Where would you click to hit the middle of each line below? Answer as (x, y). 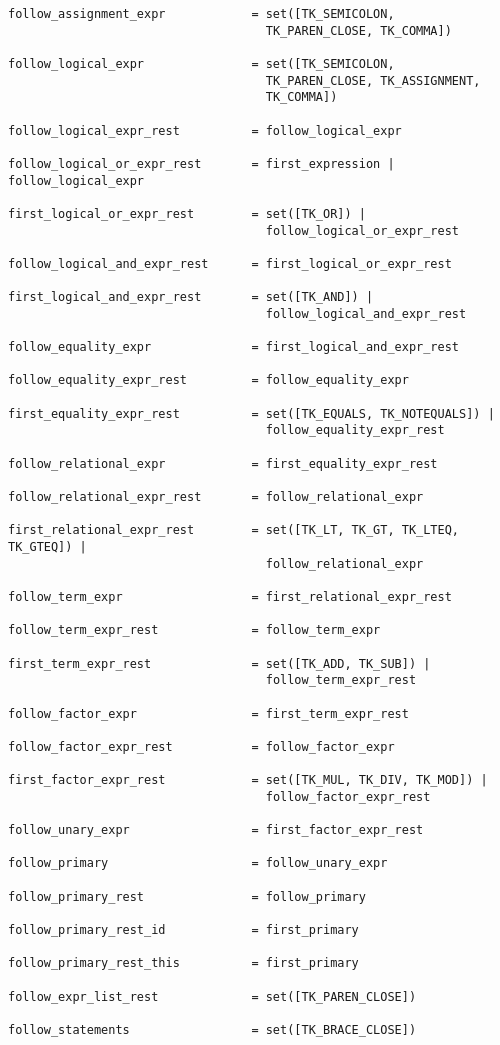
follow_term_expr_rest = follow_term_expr (194, 630)
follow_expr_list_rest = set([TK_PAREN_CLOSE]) (212, 996)
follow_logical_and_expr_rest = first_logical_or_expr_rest (230, 263)
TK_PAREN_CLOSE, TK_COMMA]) (358, 30)
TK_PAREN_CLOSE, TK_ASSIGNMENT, (373, 80)
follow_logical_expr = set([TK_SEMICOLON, (201, 63)
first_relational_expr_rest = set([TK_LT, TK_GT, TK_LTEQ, (234, 530)
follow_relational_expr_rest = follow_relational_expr (216, 497)
